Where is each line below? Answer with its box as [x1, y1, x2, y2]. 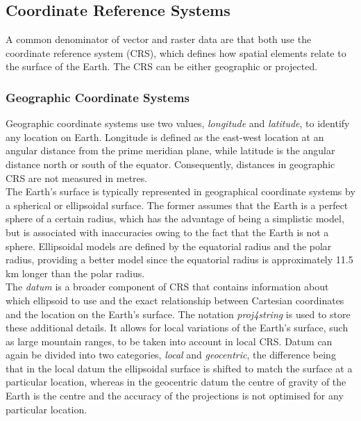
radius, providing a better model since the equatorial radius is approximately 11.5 [6, 252, 353, 267]
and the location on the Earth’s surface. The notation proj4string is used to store [6, 306, 351, 321]
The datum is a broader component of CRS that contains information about [6, 279, 329, 294]
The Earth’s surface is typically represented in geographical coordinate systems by [6, 184, 355, 199]
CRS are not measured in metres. [6, 170, 148, 185]
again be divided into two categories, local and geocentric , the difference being [6, 347, 336, 362]
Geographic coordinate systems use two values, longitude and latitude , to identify [6, 116, 350, 131]
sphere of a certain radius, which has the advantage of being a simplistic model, [6, 211, 344, 226]
